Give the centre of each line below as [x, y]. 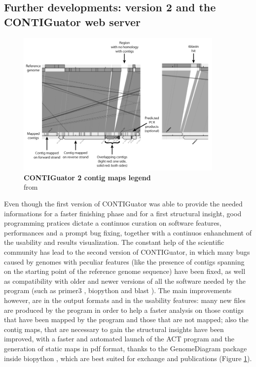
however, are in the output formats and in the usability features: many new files [125, 300]
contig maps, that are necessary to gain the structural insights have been [114, 329]
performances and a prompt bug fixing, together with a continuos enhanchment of [128, 232]
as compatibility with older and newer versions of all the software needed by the [125, 281]
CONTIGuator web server [73, 21]
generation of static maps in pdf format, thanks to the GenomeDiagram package [126, 348]
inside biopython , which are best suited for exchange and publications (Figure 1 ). [128, 358]
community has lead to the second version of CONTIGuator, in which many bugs [127, 251]
